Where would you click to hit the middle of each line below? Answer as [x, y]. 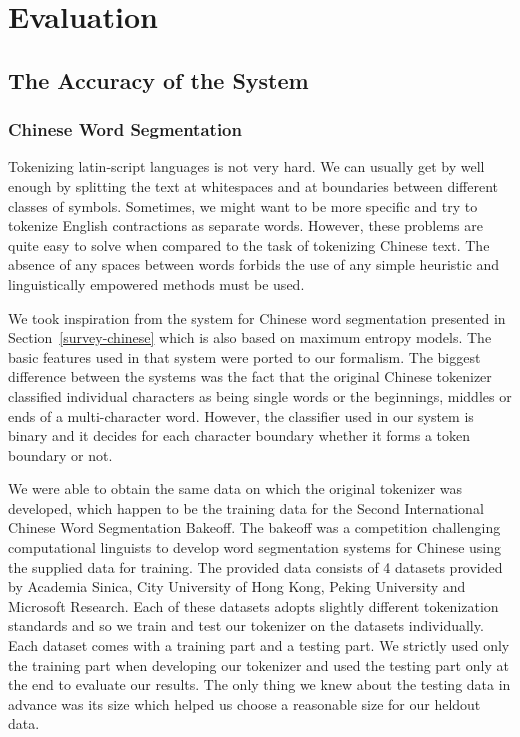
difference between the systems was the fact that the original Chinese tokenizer [250, 376]
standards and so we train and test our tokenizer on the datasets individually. [246, 625]
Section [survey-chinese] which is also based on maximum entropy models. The [250, 337]
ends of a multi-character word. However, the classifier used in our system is [241, 415]
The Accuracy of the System [158, 79]
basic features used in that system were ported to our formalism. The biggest [244, 356]
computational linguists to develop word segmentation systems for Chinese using [255, 547]
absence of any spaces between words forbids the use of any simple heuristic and [254, 264]
